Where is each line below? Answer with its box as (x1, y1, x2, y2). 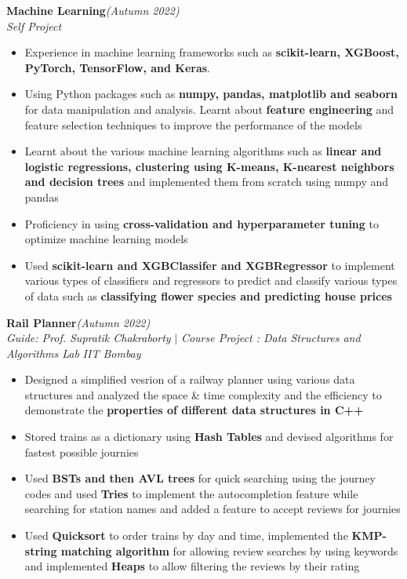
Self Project (6, 17, 62, 34)
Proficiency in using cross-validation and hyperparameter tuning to (24, 215, 379, 231)
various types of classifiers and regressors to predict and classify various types (24, 272, 398, 289)
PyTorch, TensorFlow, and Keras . (24, 59, 211, 75)
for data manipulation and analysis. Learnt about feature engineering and (24, 100, 394, 117)
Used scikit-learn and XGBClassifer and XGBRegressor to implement (24, 257, 395, 273)
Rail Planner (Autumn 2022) (6, 314, 151, 330)
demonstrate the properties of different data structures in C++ (24, 402, 364, 418)
